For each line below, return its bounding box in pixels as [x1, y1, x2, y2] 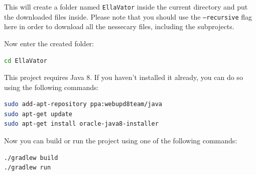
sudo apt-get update [4, 110, 73, 118]
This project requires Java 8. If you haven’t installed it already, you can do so [4, 72, 243, 82]
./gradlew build [4, 154, 58, 161]
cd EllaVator [4, 57, 47, 64]
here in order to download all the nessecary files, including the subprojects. [4, 21, 234, 32]
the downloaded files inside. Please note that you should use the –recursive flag [4, 11, 252, 22]
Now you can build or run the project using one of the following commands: [4, 135, 237, 146]
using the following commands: [4, 81, 99, 92]
